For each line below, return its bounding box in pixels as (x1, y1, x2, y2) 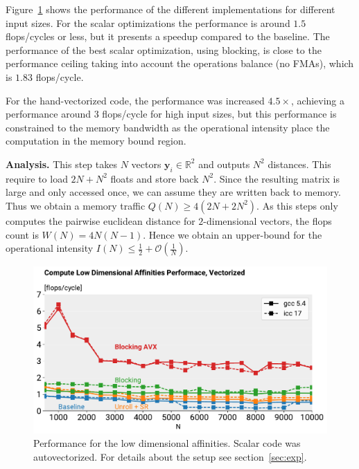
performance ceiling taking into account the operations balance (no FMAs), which (6, 56, 354, 71)
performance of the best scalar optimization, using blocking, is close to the (6, 42, 322, 57)
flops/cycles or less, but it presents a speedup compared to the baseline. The (6, 29, 330, 44)
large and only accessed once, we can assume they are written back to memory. (6, 185, 341, 199)
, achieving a (291, 93, 344, 107)
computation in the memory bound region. (6, 134, 186, 148)
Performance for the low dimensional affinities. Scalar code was (33, 436, 301, 450)
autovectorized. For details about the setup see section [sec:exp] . (33, 449, 307, 463)
